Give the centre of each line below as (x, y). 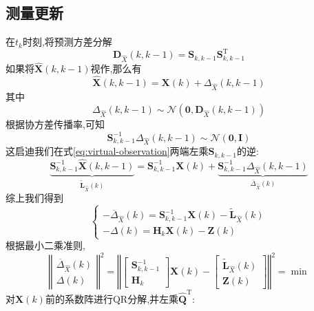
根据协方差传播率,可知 (55, 124)
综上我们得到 (34, 198)
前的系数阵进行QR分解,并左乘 (112, 299)
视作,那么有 (116, 68)
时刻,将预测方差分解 (67, 42)
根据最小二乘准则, (45, 245)
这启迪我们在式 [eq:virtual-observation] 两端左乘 (107, 151)
